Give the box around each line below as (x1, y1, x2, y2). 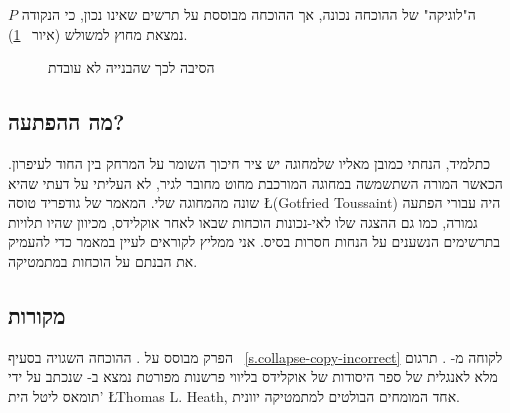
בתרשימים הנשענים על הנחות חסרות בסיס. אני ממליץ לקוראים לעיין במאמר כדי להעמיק (8, 231, 501, 252)
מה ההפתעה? (8, 106, 125, 137)
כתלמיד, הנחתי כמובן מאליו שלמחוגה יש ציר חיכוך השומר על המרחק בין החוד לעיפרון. (8, 152, 491, 173)
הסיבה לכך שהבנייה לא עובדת (48, 57, 215, 78)
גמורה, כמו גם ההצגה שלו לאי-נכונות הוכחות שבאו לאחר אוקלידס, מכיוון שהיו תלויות (8, 211, 478, 232)
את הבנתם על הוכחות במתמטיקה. (8, 250, 198, 271)
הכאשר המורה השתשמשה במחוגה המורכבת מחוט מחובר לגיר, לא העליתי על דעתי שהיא (8, 172, 503, 193)
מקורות (8, 299, 66, 330)
